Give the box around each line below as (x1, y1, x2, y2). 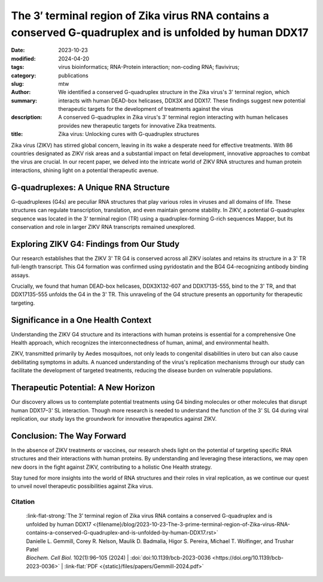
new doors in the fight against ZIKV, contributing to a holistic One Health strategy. (11, 463, 212, 471)
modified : (11, 55, 36, 62)
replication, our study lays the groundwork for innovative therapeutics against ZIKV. (11, 415, 217, 422)
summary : (11, 97, 38, 104)
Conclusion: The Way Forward (11, 430, 127, 441)
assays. (11, 272, 30, 279)
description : (11, 114, 42, 121)
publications (58, 72, 89, 79)
